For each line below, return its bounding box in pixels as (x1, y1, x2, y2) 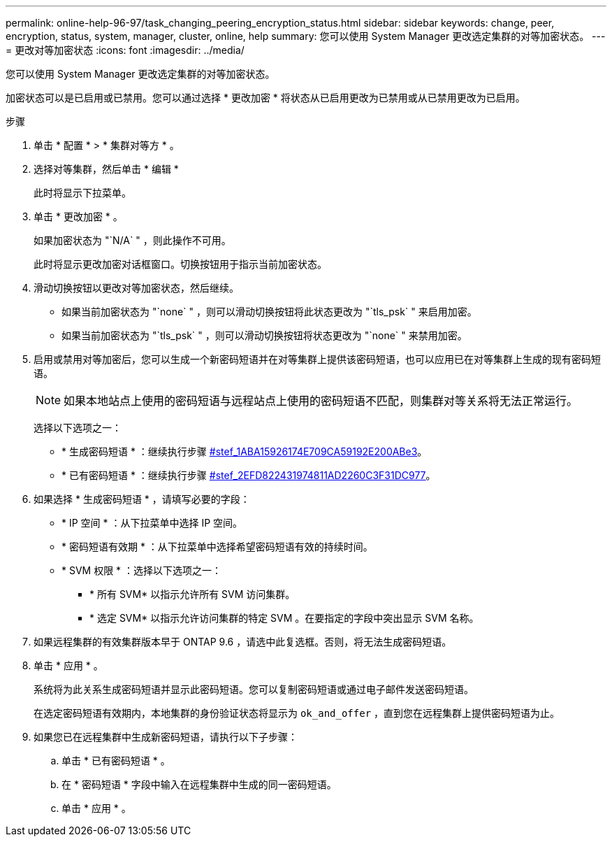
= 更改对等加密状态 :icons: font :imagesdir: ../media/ (6, 44, 245, 56)
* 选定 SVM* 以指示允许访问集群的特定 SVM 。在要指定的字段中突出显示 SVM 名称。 (89, 612, 479, 624)
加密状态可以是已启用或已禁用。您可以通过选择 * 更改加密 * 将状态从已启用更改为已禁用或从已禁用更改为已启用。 (6, 92, 525, 104)
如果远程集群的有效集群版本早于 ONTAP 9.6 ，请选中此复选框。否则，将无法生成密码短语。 (34, 636, 452, 648)
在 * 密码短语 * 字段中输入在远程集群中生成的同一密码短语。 (61, 778, 337, 790)
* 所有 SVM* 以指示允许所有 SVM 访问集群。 (89, 588, 296, 600)
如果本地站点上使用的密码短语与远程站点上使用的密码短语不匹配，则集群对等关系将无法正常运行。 (64, 394, 578, 408)
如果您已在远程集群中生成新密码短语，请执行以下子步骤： (34, 731, 298, 743)
